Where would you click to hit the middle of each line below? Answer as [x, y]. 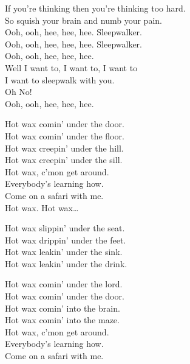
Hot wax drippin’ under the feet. [66, 240]
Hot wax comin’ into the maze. [62, 320]
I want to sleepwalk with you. [60, 79]
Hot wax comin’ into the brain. [63, 308]
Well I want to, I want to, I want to [71, 67]
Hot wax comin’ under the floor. [65, 135]
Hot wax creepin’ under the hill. [64, 148]
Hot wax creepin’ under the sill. [64, 160]
